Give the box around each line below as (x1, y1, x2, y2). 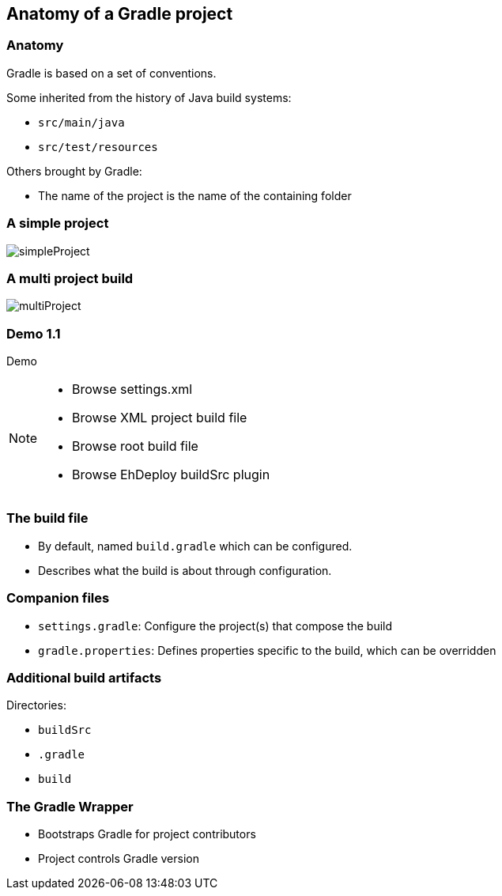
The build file (6, 510, 89, 527)
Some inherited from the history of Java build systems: (6, 90, 292, 104)
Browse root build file (72, 438, 198, 455)
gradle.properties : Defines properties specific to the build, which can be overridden (38, 643, 496, 657)
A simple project (6, 215, 109, 232)
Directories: (6, 698, 66, 713)
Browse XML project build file (72, 410, 247, 426)
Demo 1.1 (6, 325, 61, 342)
